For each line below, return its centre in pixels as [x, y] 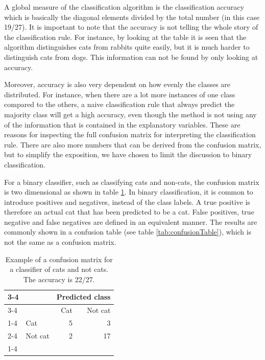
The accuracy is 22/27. [59, 279]
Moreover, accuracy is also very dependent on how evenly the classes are [117, 84]
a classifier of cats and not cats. [59, 269]
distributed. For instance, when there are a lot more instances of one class [120, 94]
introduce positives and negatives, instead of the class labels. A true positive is [127, 202]
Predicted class [83, 297]
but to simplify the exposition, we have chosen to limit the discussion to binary [128, 154]
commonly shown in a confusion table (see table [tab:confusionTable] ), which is [128, 232]
